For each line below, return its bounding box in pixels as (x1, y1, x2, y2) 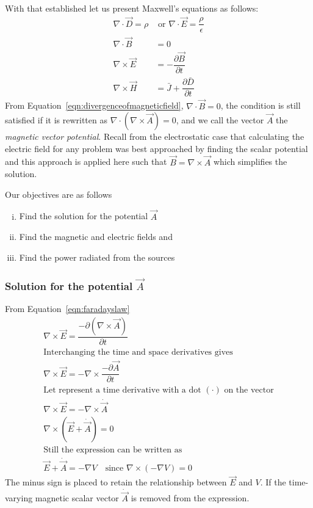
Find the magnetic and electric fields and (19, 230, 173, 243)
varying (5, 492, 33, 504)
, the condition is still (220, 99, 301, 112)
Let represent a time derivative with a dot (43, 386, 201, 395)
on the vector (224, 386, 274, 395)
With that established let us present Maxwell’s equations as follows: (5, 2, 259, 14)
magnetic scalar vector (35, 492, 119, 504)
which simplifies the (213, 155, 287, 168)
